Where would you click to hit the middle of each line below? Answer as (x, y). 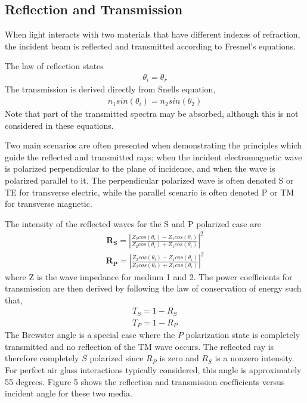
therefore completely (42, 358)
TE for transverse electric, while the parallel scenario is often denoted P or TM (150, 192)
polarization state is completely (243, 335)
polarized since (117, 358)
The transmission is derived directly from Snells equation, (110, 89)
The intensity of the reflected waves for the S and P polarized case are (133, 223)
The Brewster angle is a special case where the (90, 335)
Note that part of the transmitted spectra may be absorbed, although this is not (152, 114)
